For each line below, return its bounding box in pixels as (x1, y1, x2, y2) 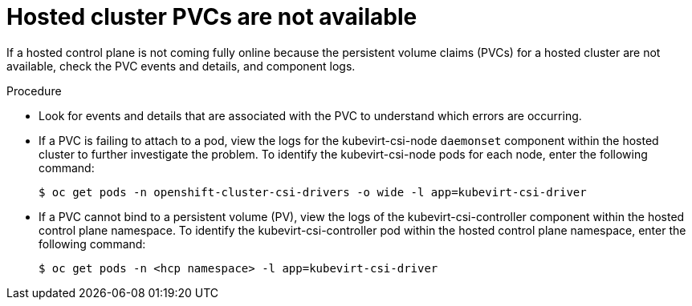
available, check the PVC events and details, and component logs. (6, 58, 356, 73)
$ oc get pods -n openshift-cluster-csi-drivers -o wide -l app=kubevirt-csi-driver (39, 185, 587, 199)
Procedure (6, 83, 62, 98)
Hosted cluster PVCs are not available (6, 3, 417, 30)
